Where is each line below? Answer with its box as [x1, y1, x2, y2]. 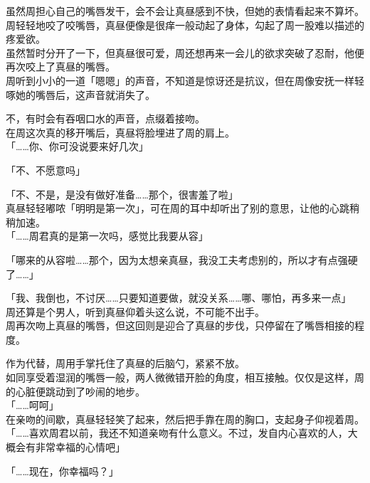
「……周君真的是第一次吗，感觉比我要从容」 [6, 228, 208, 243]
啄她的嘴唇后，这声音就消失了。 [6, 87, 155, 102]
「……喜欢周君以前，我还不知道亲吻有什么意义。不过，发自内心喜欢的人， [6, 425, 348, 440]
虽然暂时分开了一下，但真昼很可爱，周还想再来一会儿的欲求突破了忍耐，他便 [6, 45, 364, 60]
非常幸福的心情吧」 [35, 440, 125, 455]
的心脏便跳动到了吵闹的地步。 [6, 383, 145, 398]
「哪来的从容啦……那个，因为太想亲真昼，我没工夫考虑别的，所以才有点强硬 [6, 252, 358, 267]
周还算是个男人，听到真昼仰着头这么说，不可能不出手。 [6, 304, 265, 319]
